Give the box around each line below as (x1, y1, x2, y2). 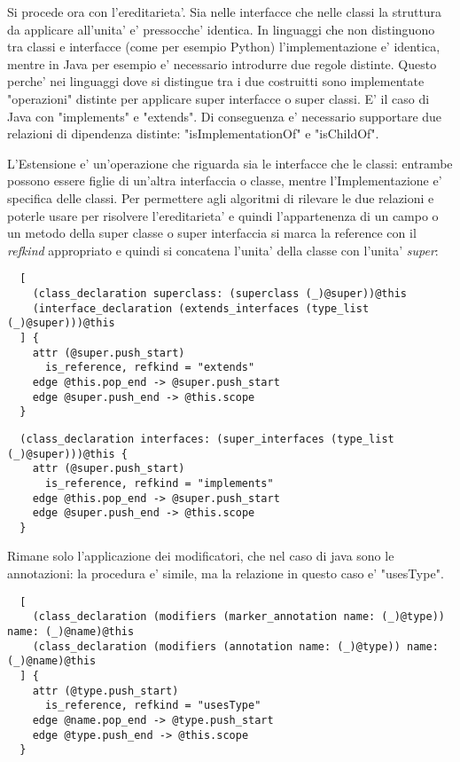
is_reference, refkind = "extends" (44, 361, 255, 374)
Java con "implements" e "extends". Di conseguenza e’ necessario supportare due (7, 106, 442, 125)
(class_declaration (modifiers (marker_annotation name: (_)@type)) (32, 610, 445, 624)
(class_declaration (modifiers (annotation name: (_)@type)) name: (32, 640, 439, 653)
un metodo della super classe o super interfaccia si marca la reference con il (7, 224, 417, 242)
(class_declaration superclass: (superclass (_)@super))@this (32, 287, 408, 300)
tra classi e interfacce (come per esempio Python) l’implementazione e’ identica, (7, 37, 441, 56)
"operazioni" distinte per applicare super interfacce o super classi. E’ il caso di (7, 89, 430, 107)
